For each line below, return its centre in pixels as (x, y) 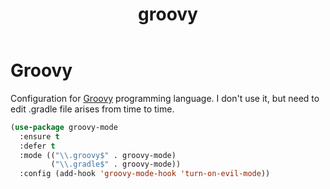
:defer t (37, 146)
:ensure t (39, 136)
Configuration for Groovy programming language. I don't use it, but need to (165, 98)
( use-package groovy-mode (64, 127)
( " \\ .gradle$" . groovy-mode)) (116, 164)
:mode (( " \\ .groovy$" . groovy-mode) (98, 155)
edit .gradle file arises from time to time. (92, 109)
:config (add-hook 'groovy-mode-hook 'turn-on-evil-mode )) (145, 174)
